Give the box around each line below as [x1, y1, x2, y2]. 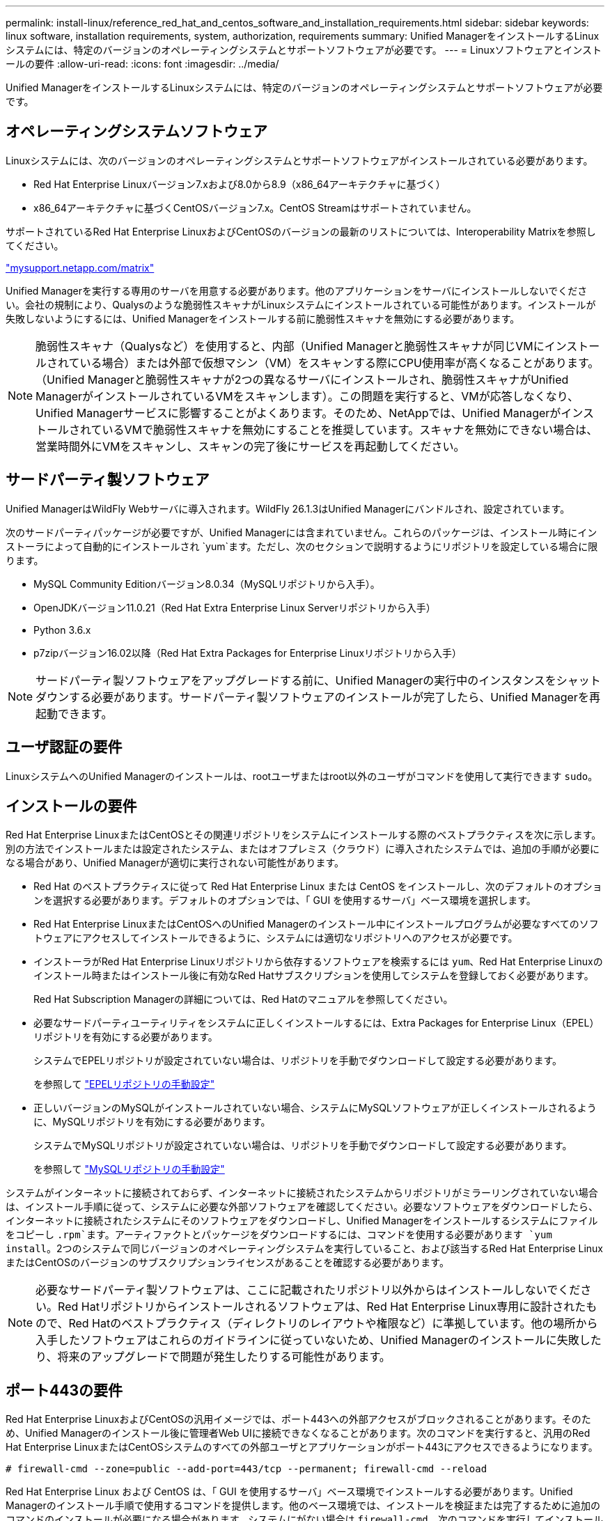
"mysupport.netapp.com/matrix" [6, 261, 155, 274]
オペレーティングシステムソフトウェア [6, 123, 268, 141]
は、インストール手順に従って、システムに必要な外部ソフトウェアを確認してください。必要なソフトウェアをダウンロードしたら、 [6, 1201, 599, 1213]
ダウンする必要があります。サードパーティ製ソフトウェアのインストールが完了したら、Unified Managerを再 [36, 689, 600, 704]
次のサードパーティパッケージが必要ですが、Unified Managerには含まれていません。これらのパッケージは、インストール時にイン [6, 526, 597, 538]
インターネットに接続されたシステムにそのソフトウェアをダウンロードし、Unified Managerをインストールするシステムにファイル [6, 1215, 598, 1227]
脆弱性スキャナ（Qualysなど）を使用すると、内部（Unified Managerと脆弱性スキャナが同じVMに [36, 338, 545, 353]
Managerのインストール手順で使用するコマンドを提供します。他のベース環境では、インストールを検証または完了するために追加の [6, 1499, 600, 1512]
